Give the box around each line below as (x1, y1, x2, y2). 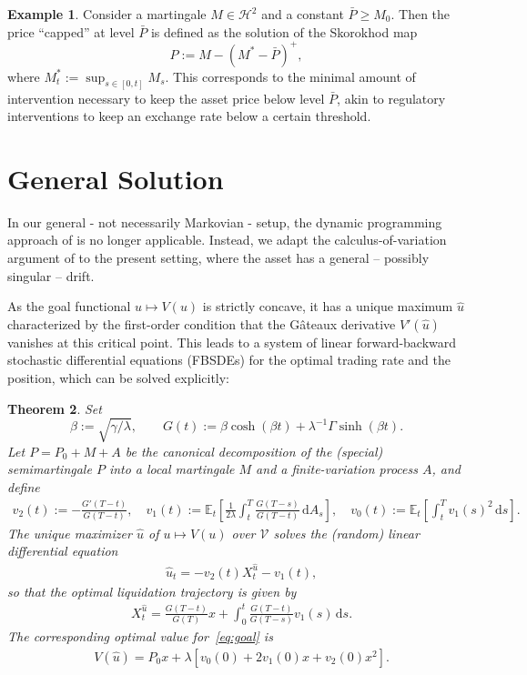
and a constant (261, 5, 344, 23)
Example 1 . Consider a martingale (7, 5, 207, 23)
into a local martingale (108, 459, 235, 479)
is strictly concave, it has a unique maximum (202, 297, 453, 316)
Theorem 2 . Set (7, 398, 102, 418)
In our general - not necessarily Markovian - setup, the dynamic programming (7, 212, 442, 231)
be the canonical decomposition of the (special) (125, 441, 383, 460)
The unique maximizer (7, 523, 132, 542)
